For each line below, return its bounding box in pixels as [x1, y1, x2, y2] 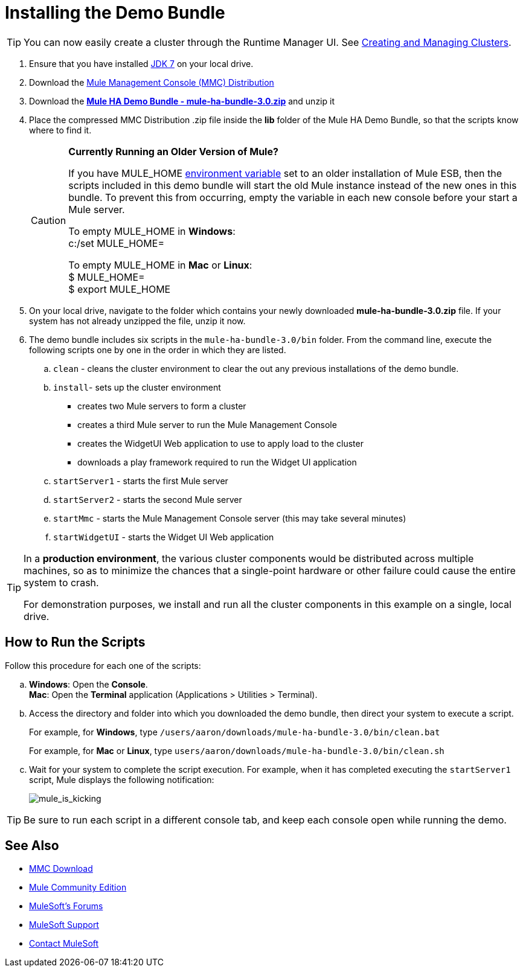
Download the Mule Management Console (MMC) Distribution [29, 77, 274, 88]
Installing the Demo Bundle [5, 2, 225, 23]
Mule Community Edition [29, 882, 127, 893]
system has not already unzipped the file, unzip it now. [29, 315, 246, 326]
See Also [5, 838, 59, 854]
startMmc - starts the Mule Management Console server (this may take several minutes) [53, 513, 406, 523]
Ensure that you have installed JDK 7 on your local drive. [29, 58, 254, 69]
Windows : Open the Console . [29, 679, 148, 689]
